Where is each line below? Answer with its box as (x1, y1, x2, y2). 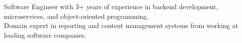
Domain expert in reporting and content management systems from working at (4, 20, 239, 30)
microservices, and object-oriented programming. (4, 11, 149, 21)
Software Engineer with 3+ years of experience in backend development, (4, 1, 218, 11)
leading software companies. (4, 29, 87, 40)
